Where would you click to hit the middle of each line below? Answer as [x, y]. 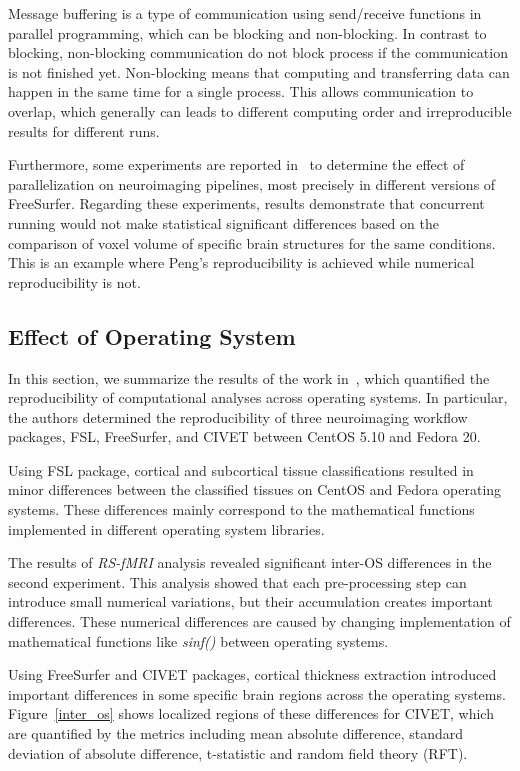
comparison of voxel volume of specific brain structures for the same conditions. [252, 242]
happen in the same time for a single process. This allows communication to [241, 91]
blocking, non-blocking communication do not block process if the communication [258, 52]
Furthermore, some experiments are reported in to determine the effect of [236, 164]
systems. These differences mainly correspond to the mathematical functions [241, 509]
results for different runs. [84, 130]
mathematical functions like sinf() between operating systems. [198, 640]
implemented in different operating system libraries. [166, 528]
